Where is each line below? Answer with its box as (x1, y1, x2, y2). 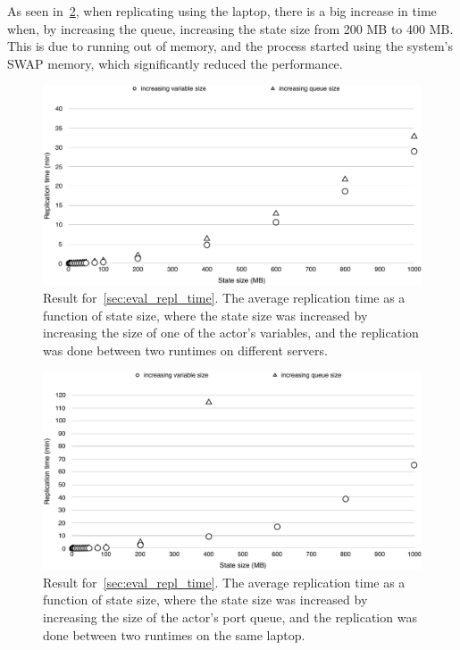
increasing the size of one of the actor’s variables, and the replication (43, 323, 419, 342)
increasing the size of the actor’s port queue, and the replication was (43, 608, 417, 627)
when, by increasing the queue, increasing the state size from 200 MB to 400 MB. (7, 19, 454, 37)
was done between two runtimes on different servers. (43, 340, 328, 359)
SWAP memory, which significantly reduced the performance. (7, 54, 343, 72)
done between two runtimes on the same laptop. (43, 625, 305, 644)
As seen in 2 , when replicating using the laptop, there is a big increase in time (7, 2, 437, 20)
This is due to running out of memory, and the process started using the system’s (7, 37, 453, 55)
